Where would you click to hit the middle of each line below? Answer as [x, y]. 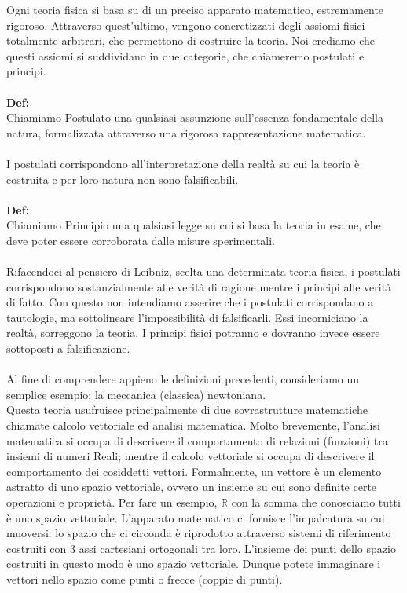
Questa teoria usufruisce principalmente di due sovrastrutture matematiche [187, 410]
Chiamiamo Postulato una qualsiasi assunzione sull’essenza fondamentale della [195, 117]
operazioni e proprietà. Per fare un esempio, [112, 502]
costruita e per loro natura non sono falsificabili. [123, 179]
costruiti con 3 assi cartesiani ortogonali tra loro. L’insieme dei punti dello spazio [201, 548]
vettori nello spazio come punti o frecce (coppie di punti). [145, 578]
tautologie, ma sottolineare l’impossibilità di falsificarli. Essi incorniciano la [187, 317]
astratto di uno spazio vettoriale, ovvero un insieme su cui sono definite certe [192, 487]
